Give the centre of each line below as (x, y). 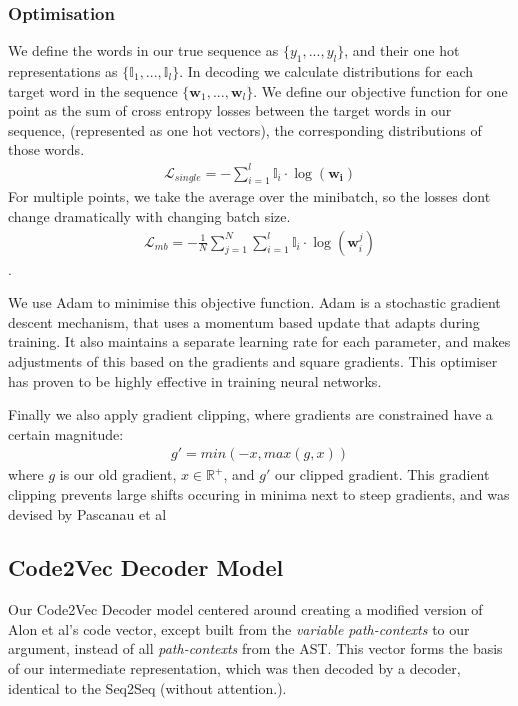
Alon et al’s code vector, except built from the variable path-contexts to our (239, 628)
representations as (63, 71)
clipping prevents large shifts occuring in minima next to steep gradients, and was (259, 493)
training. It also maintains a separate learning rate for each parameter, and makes (259, 341)
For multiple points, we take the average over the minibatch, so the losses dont (249, 196)
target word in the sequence (93, 90)
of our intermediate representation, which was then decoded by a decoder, (234, 668)
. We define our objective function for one (380, 90)
